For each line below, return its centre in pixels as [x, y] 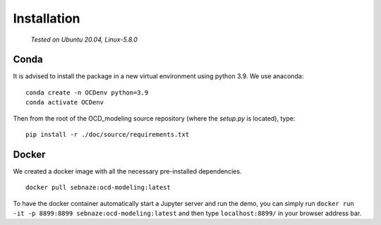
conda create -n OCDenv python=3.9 [87, 92]
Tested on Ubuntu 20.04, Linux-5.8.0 [84, 39]
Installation [47, 18]
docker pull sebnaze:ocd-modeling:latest [98, 188]
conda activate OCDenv [65, 103]
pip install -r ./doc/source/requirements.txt [108, 135]
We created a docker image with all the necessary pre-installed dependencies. [127, 171]
